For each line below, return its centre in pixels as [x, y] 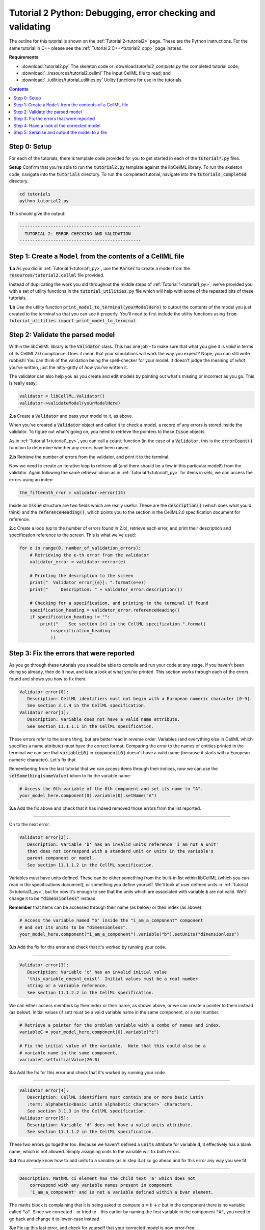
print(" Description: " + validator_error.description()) [106, 589]
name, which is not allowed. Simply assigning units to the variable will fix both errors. [95, 1151]
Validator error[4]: [44, 1090]
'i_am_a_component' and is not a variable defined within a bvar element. [121, 1192]
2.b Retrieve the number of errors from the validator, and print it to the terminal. [89, 457]
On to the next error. [29, 825]
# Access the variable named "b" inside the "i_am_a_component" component [111, 921]
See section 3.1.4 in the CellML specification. [87, 706]
